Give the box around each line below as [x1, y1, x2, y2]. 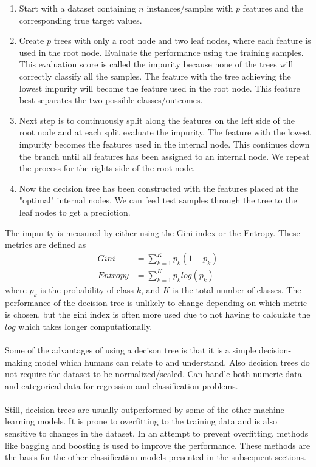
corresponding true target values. [19, 13, 142, 26]
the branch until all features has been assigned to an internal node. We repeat [19, 149, 310, 162]
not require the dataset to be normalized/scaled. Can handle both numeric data [5, 367, 302, 380]
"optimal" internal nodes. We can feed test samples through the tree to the [19, 194, 297, 206]
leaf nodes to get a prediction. [19, 205, 131, 218]
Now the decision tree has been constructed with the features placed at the [19, 182, 299, 194]
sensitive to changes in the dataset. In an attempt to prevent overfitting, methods [5, 427, 309, 440]
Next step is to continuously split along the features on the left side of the [19, 114, 295, 126]
